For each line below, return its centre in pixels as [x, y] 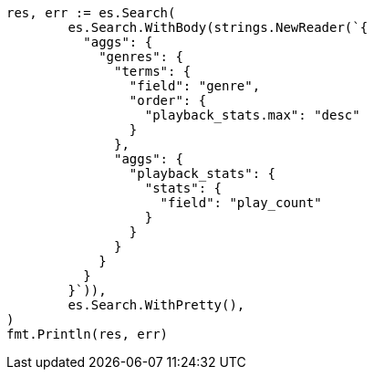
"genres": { [141, 57]
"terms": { [153, 71]
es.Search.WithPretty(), [156, 305]
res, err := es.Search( [91, 13]
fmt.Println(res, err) [88, 334]
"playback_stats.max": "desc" [252, 115]
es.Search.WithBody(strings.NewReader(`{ [218, 27]
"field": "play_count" [241, 203]
